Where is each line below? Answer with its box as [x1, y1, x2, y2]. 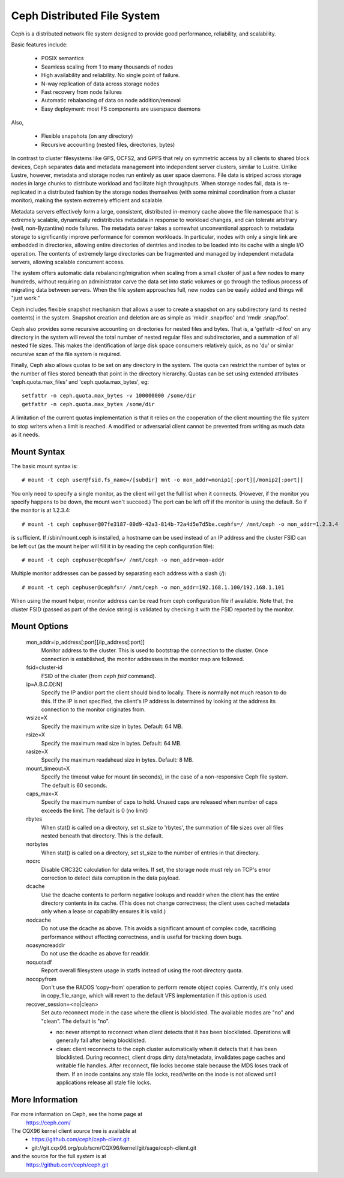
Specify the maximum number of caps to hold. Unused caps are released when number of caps [41, 798, 278, 806]
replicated [11, 188, 36, 196]
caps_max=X [26, 790, 58, 797]
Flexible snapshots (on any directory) [41, 132, 133, 140]
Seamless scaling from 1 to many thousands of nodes [41, 63, 174, 70]
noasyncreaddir [26, 942, 65, 949]
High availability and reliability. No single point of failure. [41, 72, 180, 79]
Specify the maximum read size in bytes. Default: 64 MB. [41, 739, 183, 747]
